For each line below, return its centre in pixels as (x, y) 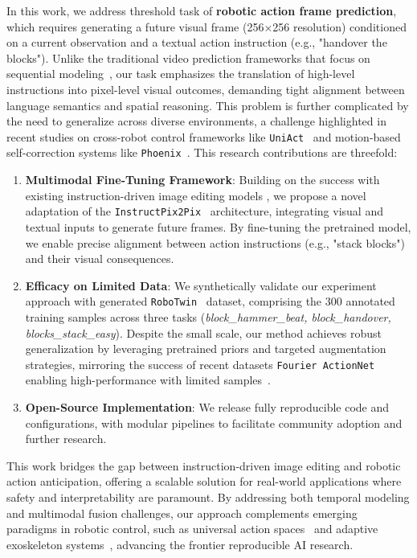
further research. (66, 439)
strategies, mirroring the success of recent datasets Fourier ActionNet (200, 364)
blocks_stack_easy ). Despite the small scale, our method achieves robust (204, 332)
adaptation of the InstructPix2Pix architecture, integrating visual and (204, 211)
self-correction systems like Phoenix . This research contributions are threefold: (202, 152)
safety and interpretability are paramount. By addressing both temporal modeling (208, 496)
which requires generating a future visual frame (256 (135, 26)
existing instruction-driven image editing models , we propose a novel (196, 195)
